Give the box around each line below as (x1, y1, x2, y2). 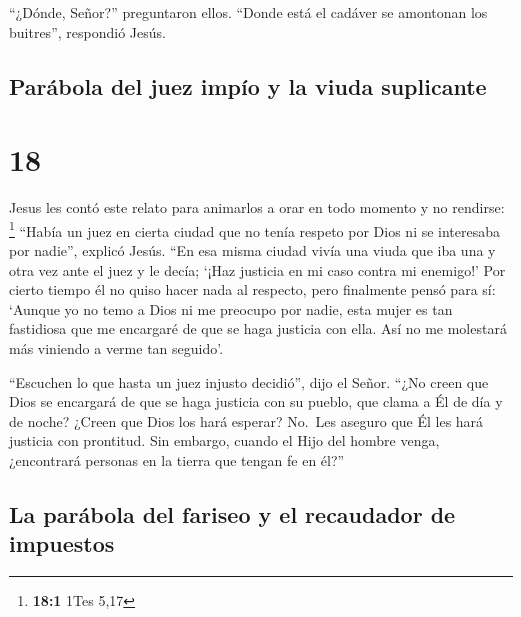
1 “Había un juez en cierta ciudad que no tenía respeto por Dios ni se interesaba (9, 217, 501, 241)
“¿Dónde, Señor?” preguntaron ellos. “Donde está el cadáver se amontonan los (9, 2, 488, 22)
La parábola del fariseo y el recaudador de (9, 498, 456, 529)
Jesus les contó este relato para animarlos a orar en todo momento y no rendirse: (9, 197, 505, 218)
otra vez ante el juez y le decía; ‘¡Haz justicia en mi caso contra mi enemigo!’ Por (9, 259, 506, 280)
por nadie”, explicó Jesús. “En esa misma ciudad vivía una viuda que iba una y (9, 239, 496, 260)
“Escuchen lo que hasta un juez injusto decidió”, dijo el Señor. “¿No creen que (9, 371, 489, 392)
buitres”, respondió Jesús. (9, 21, 166, 42)
